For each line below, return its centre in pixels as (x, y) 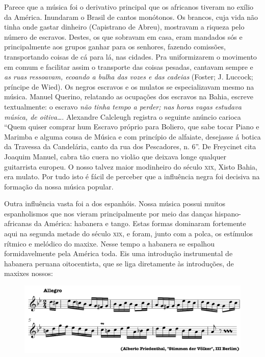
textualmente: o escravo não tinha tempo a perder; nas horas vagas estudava (123, 106)
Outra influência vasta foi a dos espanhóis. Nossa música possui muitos (115, 203)
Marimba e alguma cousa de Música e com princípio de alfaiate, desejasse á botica (132, 136)
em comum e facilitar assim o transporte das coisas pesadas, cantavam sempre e (129, 66)
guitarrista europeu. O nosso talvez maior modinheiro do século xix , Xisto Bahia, (131, 166)
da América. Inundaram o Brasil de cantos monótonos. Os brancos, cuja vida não (131, 17)
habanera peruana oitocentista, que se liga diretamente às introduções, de (119, 263)
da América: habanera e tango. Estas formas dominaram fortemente (140, 223)
